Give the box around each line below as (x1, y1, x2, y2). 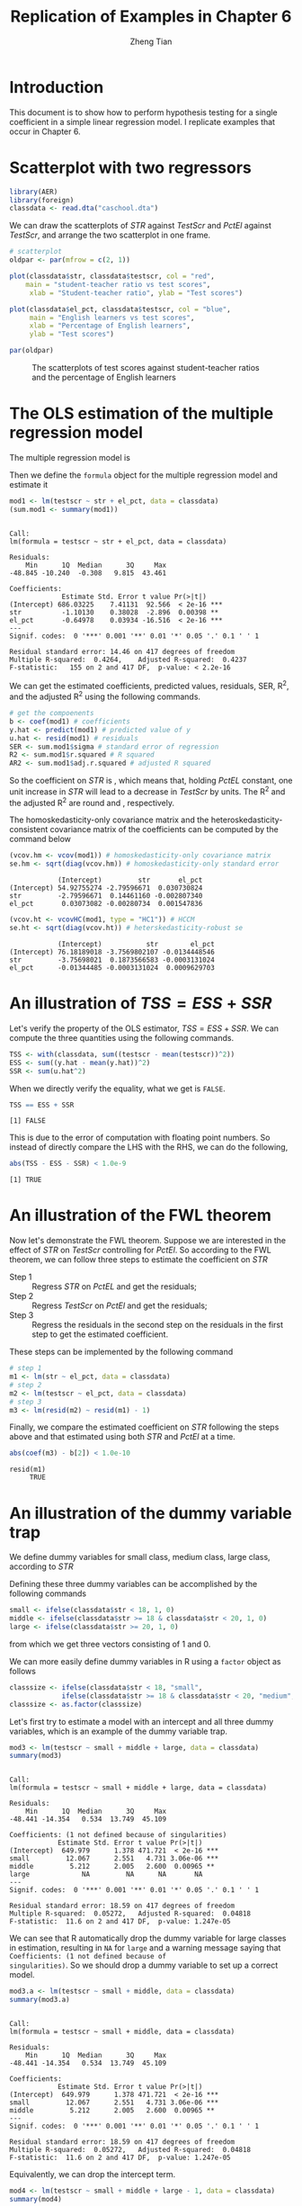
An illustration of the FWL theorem (9, 1206, 271, 1225)
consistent (9, 824, 49, 835)
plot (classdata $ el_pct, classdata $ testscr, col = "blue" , (9, 304, 231, 314)
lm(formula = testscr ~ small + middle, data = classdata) (9, 2027, 235, 2036)
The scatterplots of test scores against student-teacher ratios (31, 363, 260, 372)
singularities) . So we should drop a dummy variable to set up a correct (9, 1959, 279, 1971)
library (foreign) (9, 195, 75, 204)
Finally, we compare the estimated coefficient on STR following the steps (9, 1421, 280, 1432)
